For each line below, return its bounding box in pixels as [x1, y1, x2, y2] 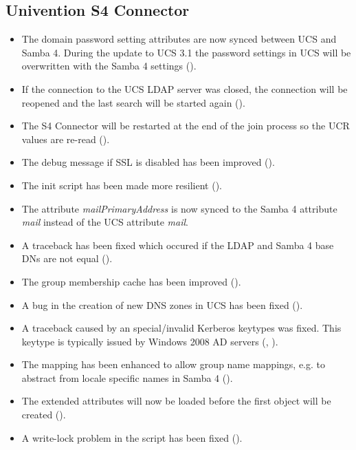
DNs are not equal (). [21, 251, 113, 266]
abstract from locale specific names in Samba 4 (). [21, 370, 233, 385]
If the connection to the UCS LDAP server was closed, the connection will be [21, 81, 348, 96]
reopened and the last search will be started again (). [21, 95, 245, 109]
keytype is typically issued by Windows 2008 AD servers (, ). [21, 334, 278, 348]
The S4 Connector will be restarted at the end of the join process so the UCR [21, 118, 350, 133]
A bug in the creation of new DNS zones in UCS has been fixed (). [21, 297, 303, 312]
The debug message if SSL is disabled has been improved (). [21, 155, 275, 169]
